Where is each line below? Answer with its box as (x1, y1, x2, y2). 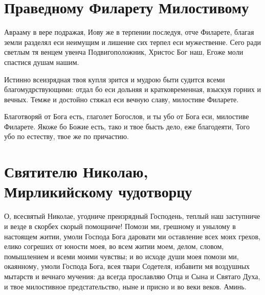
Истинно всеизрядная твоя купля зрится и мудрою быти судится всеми (4, 74, 225, 84)
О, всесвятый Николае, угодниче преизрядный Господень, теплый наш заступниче (4, 211, 260, 221)
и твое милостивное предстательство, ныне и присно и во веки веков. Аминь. (4, 281, 247, 291)
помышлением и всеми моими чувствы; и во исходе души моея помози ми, (4, 251, 239, 261)
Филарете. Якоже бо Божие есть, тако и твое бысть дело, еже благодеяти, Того (4, 121, 250, 131)
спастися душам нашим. (4, 56, 79, 67)
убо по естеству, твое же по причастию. (4, 131, 129, 142)
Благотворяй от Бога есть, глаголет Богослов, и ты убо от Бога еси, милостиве (4, 111, 249, 122)
